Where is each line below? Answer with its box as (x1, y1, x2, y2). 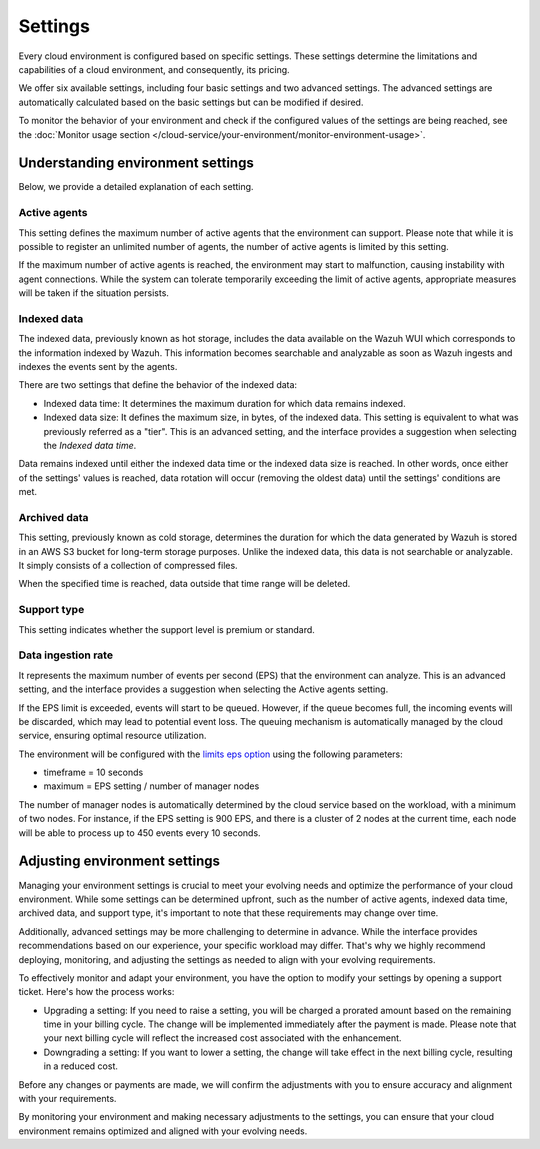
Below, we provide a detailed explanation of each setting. (18, 181, 254, 193)
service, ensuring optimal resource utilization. (18, 730, 207, 742)
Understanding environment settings (18, 155, 254, 172)
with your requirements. (18, 1093, 117, 1105)
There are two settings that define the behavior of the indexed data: (18, 379, 298, 391)
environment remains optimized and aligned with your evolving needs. (18, 1125, 308, 1137)
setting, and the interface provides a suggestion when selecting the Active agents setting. (18, 683, 389, 695)
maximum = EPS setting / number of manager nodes (43, 780, 260, 792)
